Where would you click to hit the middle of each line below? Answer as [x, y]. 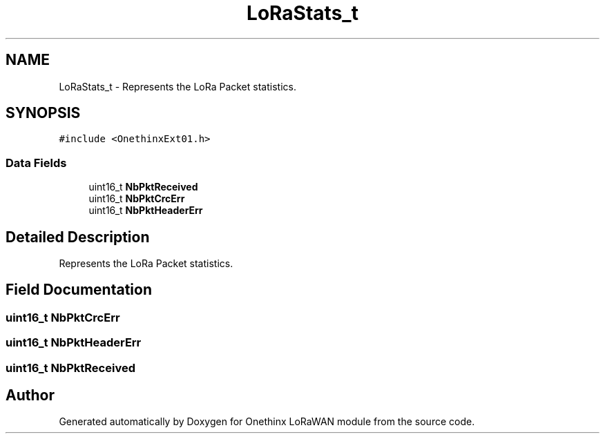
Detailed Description [78, 237]
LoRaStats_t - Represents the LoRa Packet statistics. [177, 86]
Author [30, 396]
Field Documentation [79, 290]
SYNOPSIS [43, 113]
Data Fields [36, 163]
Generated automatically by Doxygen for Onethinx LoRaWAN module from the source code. [267, 422]
